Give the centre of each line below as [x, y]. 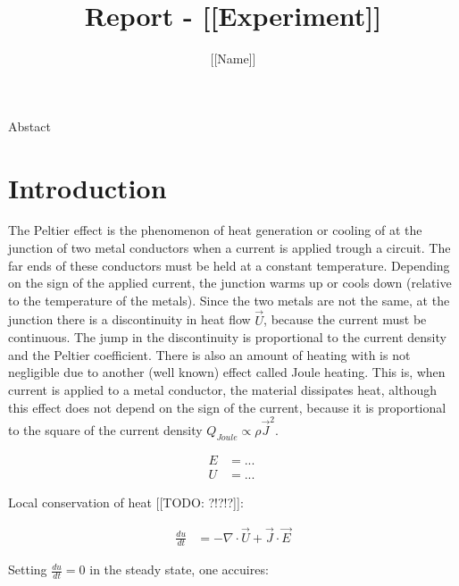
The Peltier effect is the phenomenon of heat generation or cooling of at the [215, 230]
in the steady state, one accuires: [179, 569]
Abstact [29, 126]
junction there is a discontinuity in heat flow [129, 319]
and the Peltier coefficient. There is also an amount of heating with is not [209, 354]
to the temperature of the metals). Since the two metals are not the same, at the [229, 300]
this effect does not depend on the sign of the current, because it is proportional [227, 407]
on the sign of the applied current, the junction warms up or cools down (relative [230, 283]
